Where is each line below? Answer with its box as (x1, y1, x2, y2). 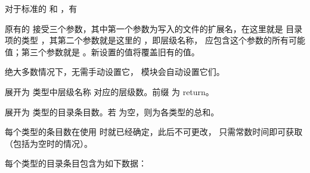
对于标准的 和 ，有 (5, 2, 77, 14)
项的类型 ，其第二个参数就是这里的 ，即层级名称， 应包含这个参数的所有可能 (5, 34, 305, 46)
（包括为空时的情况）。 (5, 137, 92, 149)
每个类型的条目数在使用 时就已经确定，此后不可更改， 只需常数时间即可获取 (5, 125, 303, 138)
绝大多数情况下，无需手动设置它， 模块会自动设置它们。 (5, 65, 225, 78)
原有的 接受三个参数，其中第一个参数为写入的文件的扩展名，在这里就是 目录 (5, 22, 303, 34)
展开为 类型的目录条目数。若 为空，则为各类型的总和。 (5, 105, 219, 118)
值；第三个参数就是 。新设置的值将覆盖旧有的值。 (5, 45, 200, 58)
